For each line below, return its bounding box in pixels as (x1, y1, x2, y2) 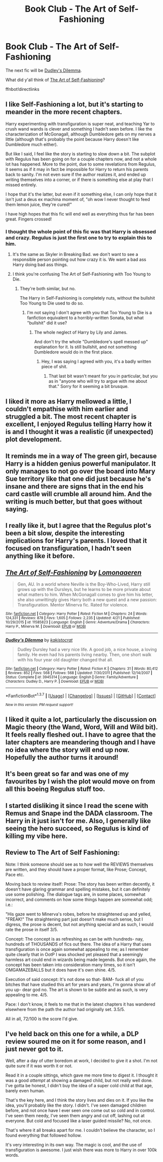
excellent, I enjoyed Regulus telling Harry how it (5, 420, 152, 428)
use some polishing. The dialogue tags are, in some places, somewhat (5, 891, 146, 897)
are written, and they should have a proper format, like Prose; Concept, (5, 866, 147, 872)
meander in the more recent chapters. (5, 108, 122, 116)
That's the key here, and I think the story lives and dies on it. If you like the (5, 1097, 154, 1103)
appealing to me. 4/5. (5, 992, 48, 997)
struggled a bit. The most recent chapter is (5, 413, 137, 421)
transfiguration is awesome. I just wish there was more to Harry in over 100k (5, 1147, 157, 1153)
